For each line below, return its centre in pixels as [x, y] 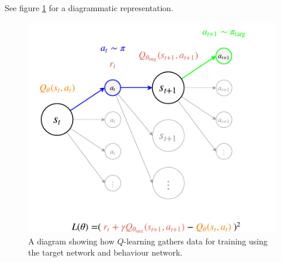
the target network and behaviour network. [105, 252]
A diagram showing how [71, 241]
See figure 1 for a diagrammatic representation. [89, 8]
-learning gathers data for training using [196, 241]
